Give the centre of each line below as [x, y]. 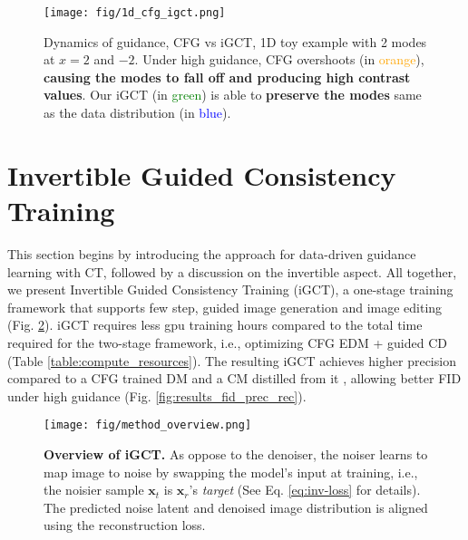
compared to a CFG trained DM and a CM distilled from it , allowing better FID [234, 378]
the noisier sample [94, 490]
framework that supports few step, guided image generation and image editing [225, 307]
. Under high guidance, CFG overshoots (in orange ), [279, 59]
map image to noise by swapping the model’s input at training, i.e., [231, 472]
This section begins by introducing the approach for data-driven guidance [212, 253]
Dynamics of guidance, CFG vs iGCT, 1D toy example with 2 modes [235, 41]
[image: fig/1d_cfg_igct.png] [135, 13]
